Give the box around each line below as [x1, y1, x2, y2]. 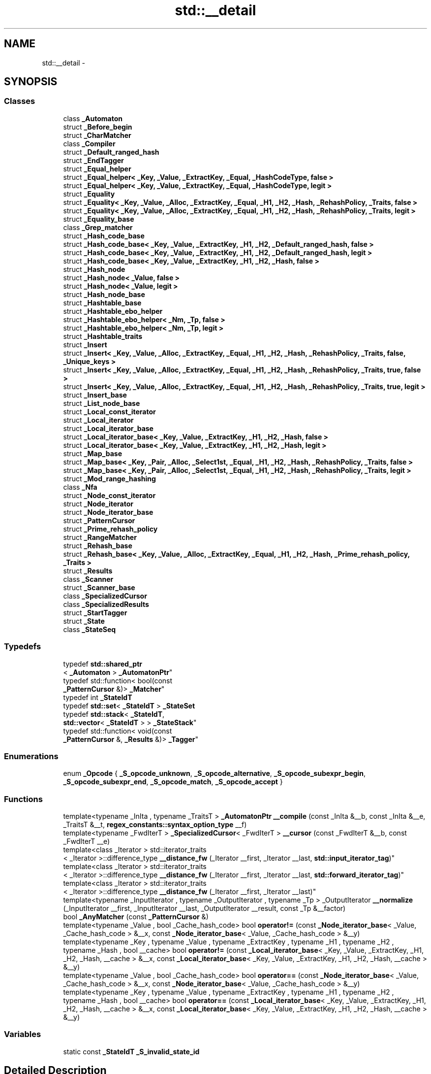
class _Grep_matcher [63, 223, 133, 232]
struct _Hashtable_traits [63, 332, 143, 340]
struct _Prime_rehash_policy [63, 524, 158, 533]
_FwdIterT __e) [63, 837, 110, 846]
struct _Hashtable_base [63, 298, 142, 307]
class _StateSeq [63, 625, 116, 634]
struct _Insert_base [63, 390, 127, 399]
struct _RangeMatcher [63, 533, 137, 541]
